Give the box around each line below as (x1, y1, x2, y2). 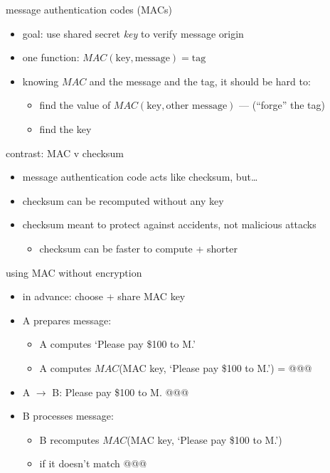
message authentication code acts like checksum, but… (22, 169, 258, 184)
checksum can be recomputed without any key (22, 193, 224, 208)
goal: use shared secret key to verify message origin (22, 26, 244, 41)
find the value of (39, 97, 111, 112)
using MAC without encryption (6, 265, 142, 280)
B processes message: (22, 408, 114, 423)
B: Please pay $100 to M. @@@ (52, 384, 189, 399)
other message (166, 101, 228, 112)
